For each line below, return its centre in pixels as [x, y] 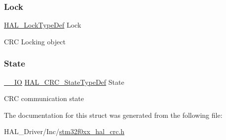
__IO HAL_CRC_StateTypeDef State [64, 82]
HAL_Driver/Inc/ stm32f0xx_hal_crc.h [64, 131]
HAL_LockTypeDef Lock [43, 25]
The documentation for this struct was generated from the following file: [113, 115]
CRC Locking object [35, 41]
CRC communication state [44, 98]
